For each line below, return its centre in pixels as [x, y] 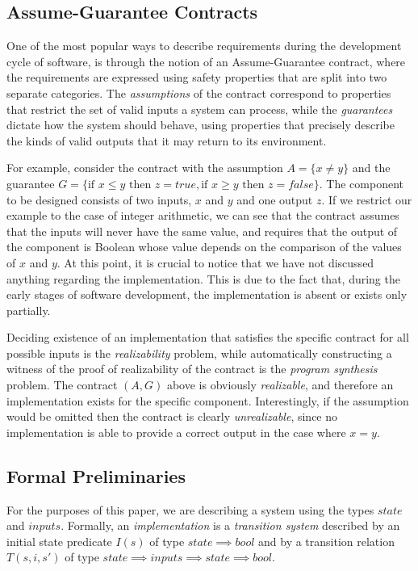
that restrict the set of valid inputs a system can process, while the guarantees [200, 109]
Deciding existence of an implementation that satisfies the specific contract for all [208, 337]
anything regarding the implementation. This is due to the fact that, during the [203, 278]
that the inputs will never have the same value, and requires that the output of [202, 231]
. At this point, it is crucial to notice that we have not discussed [215, 262]
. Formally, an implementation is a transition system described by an [230, 525]
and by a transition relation [326, 541]
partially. [29, 310]
